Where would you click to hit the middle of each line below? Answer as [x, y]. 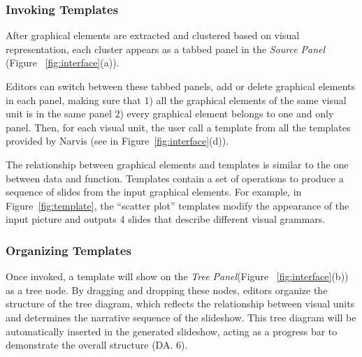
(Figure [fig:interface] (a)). [63, 63]
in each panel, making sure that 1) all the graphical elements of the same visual [176, 100]
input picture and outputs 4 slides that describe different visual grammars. [166, 219]
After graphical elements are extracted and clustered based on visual [153, 35]
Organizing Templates [68, 250]
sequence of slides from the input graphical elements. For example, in [154, 192]
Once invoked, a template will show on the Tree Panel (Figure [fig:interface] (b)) [177, 276]
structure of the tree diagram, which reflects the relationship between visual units [180, 304]
